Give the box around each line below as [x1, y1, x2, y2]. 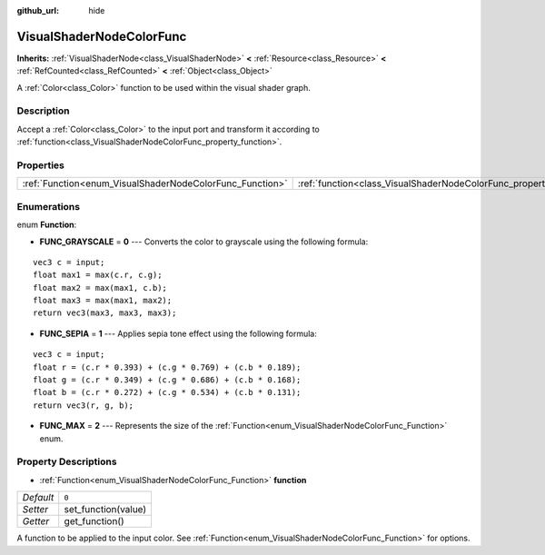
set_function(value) [64, 503, 147, 516]
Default [22, 491, 54, 504]
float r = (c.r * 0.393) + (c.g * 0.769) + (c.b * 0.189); [33, 362, 302, 372]
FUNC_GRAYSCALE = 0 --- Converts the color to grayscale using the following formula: [39, 236, 369, 247]
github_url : [16, 5, 59, 15]
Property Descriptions [16, 455, 117, 468]
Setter [22, 503, 49, 516]
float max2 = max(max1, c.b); [33, 282, 168, 292]
